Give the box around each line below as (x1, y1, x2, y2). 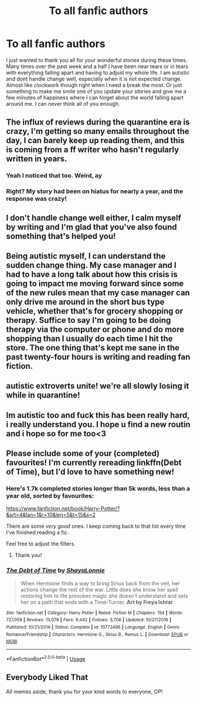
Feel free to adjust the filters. (6, 540, 76, 547)
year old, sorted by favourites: (6, 492, 94, 500)
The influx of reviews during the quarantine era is (6, 117, 190, 127)
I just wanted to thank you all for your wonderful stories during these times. (6, 56, 188, 63)
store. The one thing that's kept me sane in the (6, 342, 180, 353)
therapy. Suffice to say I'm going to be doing (6, 315, 171, 325)
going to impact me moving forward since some (6, 278, 184, 288)
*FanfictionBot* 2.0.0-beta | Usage (6, 655, 86, 662)
